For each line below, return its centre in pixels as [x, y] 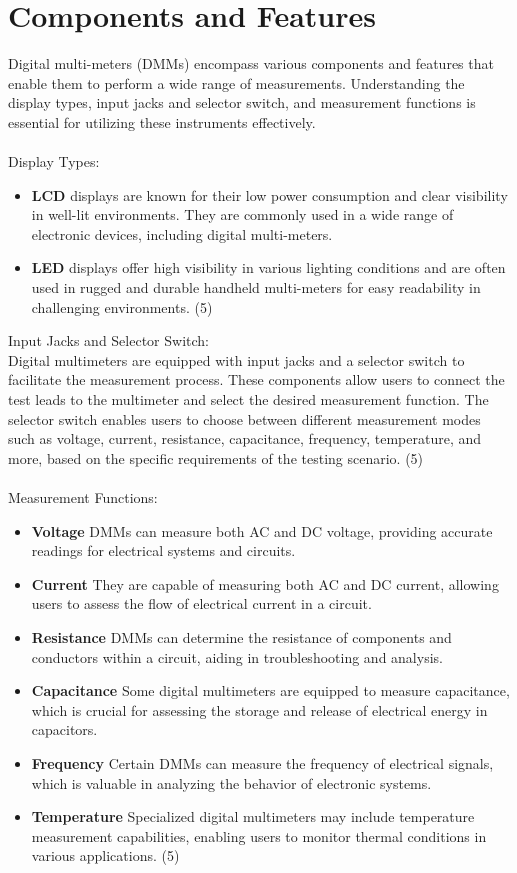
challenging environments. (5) [122, 306]
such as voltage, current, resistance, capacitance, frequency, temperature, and [245, 438]
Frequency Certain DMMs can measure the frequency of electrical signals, [262, 762]
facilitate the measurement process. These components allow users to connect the [256, 379]
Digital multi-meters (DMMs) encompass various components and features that [251, 63]
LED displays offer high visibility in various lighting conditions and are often [268, 267]
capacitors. [64, 729]
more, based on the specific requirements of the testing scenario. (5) [216, 457]
